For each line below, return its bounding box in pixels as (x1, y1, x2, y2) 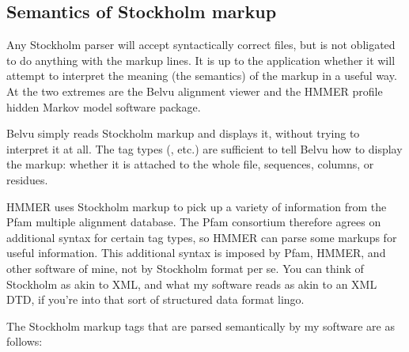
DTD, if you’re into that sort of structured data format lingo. (6, 291, 305, 308)
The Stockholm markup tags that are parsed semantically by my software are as (6, 317, 395, 334)
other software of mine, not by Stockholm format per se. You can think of (6, 259, 364, 276)
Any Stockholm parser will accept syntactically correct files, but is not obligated (6, 36, 396, 53)
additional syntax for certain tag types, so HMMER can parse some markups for (6, 229, 397, 245)
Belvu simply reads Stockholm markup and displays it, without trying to (6, 125, 360, 142)
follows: (6, 333, 43, 350)
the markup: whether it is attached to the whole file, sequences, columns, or (6, 156, 374, 172)
